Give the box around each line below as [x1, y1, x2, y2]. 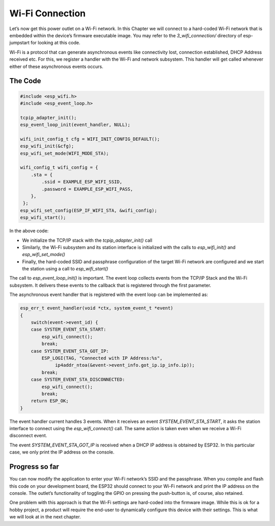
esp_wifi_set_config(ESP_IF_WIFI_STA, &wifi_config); [20, 207, 157, 213]
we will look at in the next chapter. [9, 514, 81, 520]
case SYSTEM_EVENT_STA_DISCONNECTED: [31, 377, 125, 383]
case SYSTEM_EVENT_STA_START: [31, 327, 106, 333]
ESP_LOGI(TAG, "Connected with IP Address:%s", [41, 355, 163, 361]
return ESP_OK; [31, 398, 69, 404]
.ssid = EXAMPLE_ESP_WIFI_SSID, [41, 179, 122, 185]
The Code [9, 77, 41, 85]
